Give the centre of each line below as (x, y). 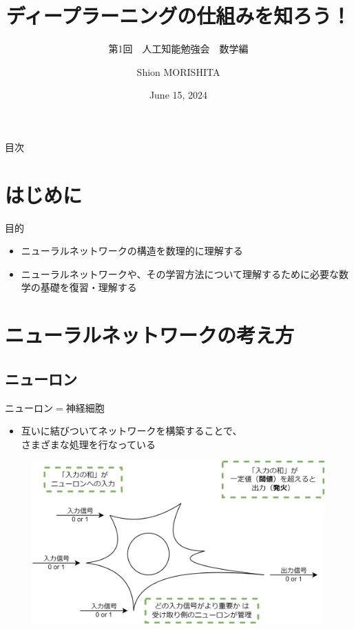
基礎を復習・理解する (88, 287)
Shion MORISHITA (178, 71)
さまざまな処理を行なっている (88, 444)
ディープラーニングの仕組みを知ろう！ (178, 16)
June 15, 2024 (178, 95)
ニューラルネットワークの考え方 (150, 335)
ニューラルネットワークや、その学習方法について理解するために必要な (180, 273)
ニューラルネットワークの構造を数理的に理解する (132, 251)
